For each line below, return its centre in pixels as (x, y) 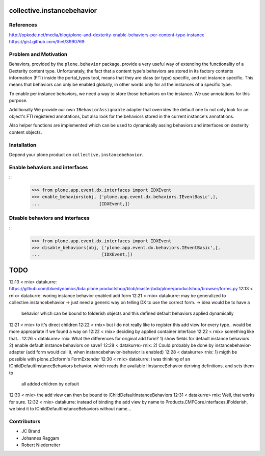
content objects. (26, 132)
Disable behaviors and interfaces (49, 218)
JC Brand (31, 431)
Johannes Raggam (40, 438)
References (23, 25)
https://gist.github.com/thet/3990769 (47, 42)
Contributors (25, 421)
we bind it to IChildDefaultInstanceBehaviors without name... (70, 409)
